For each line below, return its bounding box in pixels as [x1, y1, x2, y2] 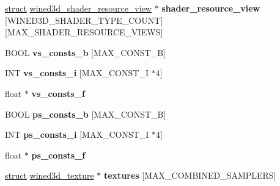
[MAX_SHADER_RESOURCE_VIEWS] [5, 26, 163, 38]
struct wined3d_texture [5, 169, 94, 182]
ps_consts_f [31, 148, 86, 161]
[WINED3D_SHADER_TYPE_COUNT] [5, 13, 163, 26]
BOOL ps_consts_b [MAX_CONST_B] [5, 107, 166, 120]
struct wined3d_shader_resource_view [5, 2, 152, 14]
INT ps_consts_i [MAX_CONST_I [5, 128, 149, 141]
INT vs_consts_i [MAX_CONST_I [5, 66, 149, 79]
